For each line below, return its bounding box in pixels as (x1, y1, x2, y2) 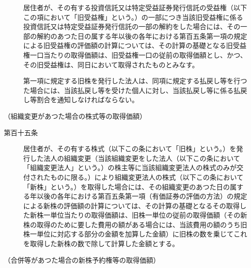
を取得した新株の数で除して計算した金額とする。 (23, 238, 179, 249)
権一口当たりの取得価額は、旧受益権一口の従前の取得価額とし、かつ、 (23, 49, 247, 60)
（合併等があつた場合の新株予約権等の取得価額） (4, 254, 160, 265)
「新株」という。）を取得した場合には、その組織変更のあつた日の (23, 181, 230, 191)
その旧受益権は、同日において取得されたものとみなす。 (23, 59, 199, 69)
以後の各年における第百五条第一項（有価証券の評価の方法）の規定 (36, 191, 247, 201)
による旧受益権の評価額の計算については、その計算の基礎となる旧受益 (23, 40, 247, 50)
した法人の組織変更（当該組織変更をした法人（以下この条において (30, 153, 240, 163)
